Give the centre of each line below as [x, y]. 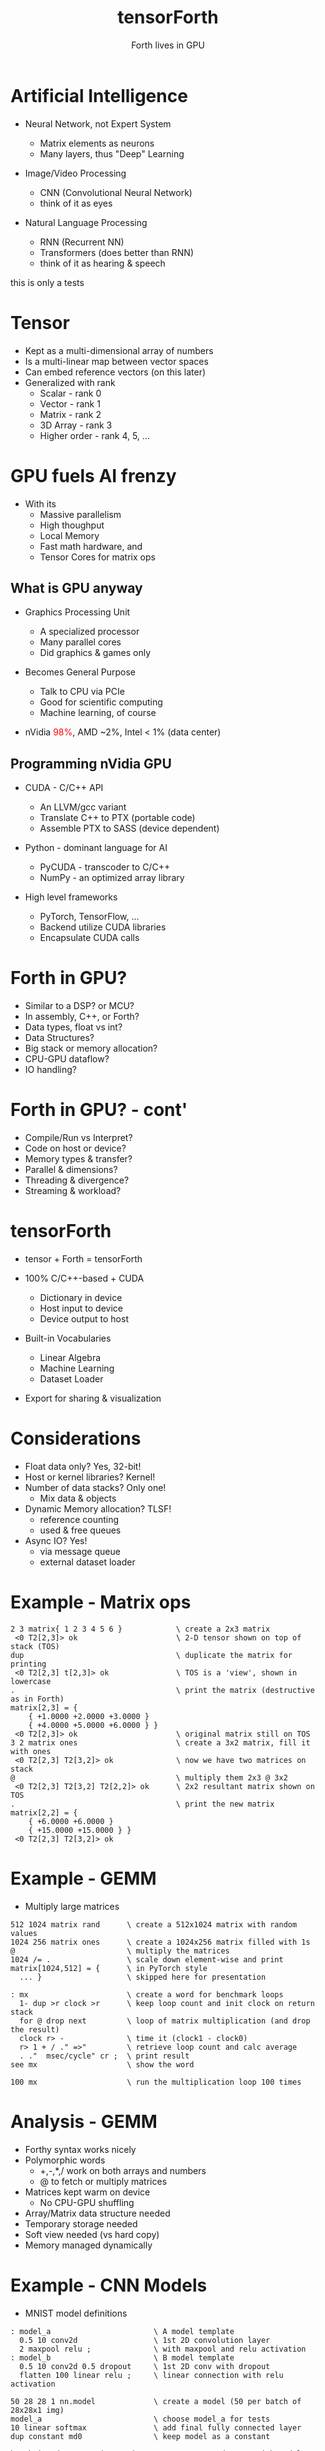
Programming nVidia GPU [91, 763]
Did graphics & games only [95, 653]
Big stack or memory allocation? [91, 1048]
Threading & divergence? [77, 1180]
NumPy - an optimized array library [112, 878]
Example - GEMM [83, 1878]
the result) [35, 2029]
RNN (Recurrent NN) [82, 242]
